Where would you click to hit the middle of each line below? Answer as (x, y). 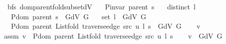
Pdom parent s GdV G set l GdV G (79, 16)
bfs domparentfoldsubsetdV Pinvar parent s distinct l (101, 6)
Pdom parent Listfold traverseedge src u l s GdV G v (106, 26)
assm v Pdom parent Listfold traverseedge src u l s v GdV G (113, 35)
